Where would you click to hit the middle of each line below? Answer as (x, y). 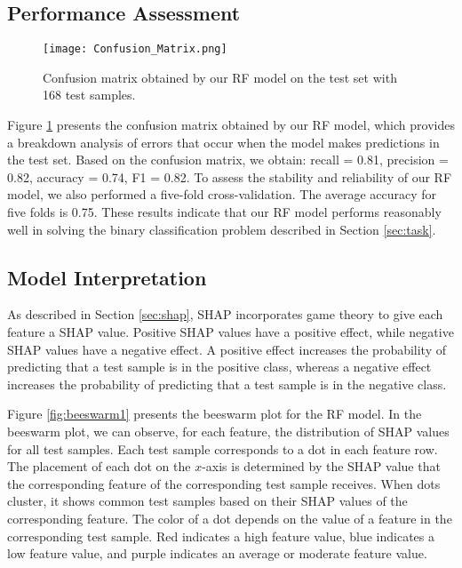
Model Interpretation (107, 277)
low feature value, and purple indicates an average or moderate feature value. (217, 553)
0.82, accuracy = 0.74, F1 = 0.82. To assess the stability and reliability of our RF (230, 176)
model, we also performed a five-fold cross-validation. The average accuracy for (222, 194)
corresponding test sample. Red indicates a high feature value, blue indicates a (221, 536)
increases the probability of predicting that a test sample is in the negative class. (227, 384)
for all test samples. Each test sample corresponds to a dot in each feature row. (223, 448)
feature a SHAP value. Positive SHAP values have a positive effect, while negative (231, 332)
